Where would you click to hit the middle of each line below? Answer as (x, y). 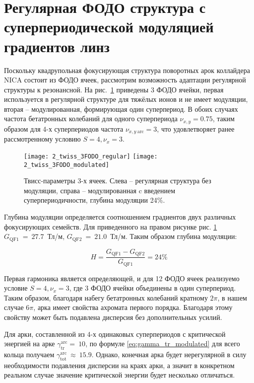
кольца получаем (29, 354)
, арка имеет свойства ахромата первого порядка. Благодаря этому (133, 307)
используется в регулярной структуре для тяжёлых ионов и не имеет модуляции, (126, 99)
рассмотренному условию (42, 139)
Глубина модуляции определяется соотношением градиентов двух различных (120, 217)
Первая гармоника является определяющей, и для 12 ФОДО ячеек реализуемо (122, 278)
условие (16, 288)
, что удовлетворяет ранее (196, 128)
